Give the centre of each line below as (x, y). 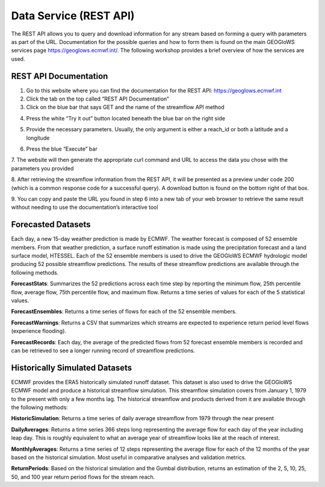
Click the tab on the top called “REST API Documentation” (98, 99)
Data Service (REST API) (73, 16)
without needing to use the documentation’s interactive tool (85, 207)
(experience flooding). (39, 331)
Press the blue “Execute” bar (62, 149)
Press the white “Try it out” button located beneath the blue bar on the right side (126, 118)
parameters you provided (42, 168)
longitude (38, 138)
